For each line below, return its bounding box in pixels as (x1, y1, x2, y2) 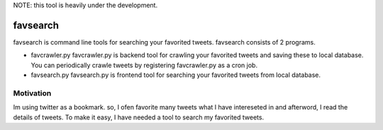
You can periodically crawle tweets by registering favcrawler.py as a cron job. (30, 61, 258, 69)
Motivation (13, 88, 52, 98)
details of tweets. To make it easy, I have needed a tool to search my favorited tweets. (13, 113, 265, 122)
